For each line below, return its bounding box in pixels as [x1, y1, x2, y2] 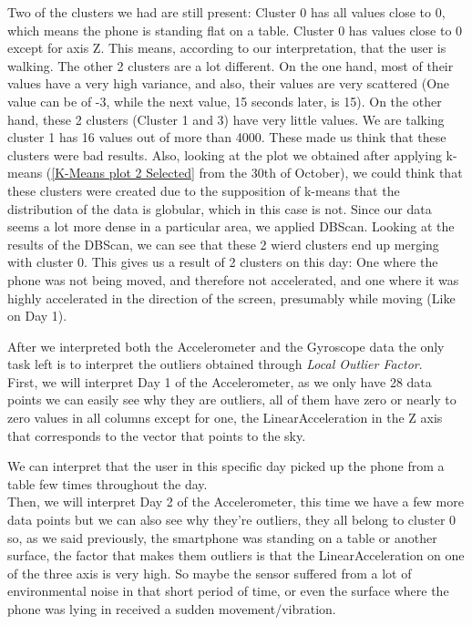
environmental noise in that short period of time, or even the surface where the [7, 581, 449, 600]
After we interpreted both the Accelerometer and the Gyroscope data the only [7, 336, 445, 355]
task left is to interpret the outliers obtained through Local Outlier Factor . [7, 354, 423, 374]
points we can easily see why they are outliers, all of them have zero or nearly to [7, 390, 457, 409]
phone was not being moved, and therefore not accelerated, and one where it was [7, 270, 459, 289]
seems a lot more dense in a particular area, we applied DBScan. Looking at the [7, 217, 455, 236]
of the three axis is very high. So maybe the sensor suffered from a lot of [7, 563, 412, 582]
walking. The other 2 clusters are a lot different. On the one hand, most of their [7, 56, 454, 75]
